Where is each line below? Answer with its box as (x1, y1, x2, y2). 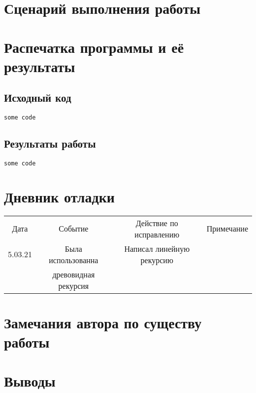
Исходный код (4, 90, 71, 105)
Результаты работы (4, 136, 96, 151)
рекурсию (140, 254, 173, 266)
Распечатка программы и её (4, 37, 184, 57)
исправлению (134, 228, 180, 240)
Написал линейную (124, 242, 190, 254)
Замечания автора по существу (4, 312, 202, 332)
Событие (59, 223, 89, 235)
